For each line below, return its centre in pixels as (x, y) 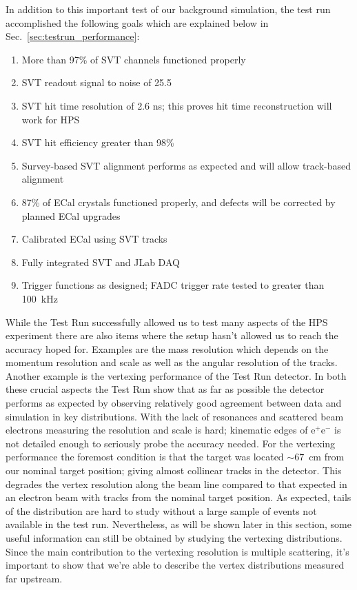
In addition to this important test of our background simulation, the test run (168, 9)
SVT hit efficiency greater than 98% (98, 142)
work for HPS (51, 119)
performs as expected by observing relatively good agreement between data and (174, 403)
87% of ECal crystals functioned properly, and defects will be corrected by (178, 202)
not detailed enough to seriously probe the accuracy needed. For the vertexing (171, 443)
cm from (327, 457)
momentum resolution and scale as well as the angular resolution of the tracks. (172, 362)
